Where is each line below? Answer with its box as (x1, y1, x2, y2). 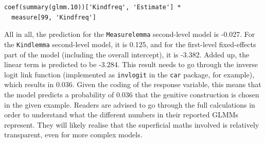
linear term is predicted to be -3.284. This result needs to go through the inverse (4, 59, 258, 70)
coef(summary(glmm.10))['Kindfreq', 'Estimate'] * (4, 4, 181, 11)
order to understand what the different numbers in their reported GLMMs (4, 109, 239, 120)
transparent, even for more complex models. (4, 129, 143, 140)
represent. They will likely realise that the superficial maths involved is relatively (4, 119, 259, 130)
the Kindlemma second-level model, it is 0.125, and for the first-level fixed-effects (4, 38, 256, 49)
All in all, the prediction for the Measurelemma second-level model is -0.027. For (4, 29, 255, 39)
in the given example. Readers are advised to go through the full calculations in (4, 99, 255, 110)
